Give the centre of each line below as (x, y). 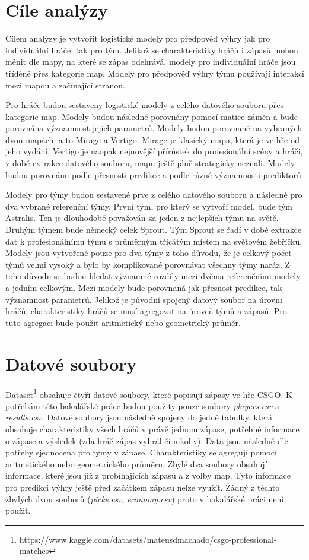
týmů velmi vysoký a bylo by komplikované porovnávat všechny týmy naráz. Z (148, 264)
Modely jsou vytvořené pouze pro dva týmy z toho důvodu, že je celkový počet (149, 253)
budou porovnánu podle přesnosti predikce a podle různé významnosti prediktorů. (154, 174)
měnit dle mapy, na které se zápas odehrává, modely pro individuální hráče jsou (151, 61)
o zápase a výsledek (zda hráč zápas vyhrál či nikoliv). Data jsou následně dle (147, 440)
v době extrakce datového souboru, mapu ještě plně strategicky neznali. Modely (150, 163)
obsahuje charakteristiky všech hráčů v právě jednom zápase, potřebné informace (152, 428)
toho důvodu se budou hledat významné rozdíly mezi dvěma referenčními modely (153, 276)
